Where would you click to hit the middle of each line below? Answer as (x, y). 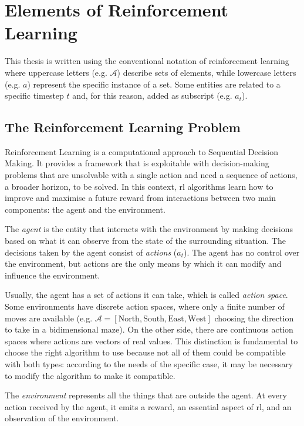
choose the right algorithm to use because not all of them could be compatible (145, 352)
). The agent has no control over (241, 252)
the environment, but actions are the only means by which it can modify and (143, 264)
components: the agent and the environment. (85, 209)
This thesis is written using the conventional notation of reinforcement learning (147, 61)
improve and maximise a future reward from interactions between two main (140, 198)
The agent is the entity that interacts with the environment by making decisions (149, 229)
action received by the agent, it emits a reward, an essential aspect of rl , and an (148, 406)
